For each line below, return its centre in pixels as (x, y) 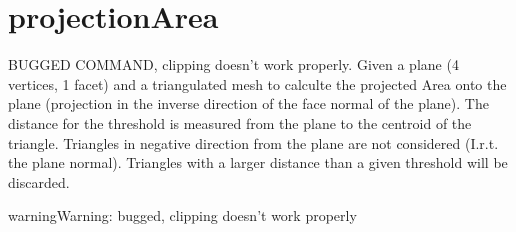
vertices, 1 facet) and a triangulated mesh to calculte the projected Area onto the (257, 83)
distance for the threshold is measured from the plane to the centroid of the (240, 122)
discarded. (39, 181)
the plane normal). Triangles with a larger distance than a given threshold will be (258, 162)
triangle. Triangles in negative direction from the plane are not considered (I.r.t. (253, 142)
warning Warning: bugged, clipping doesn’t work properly (182, 215)
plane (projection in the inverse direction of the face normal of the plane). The (248, 103)
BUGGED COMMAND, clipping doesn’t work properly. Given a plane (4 (233, 64)
